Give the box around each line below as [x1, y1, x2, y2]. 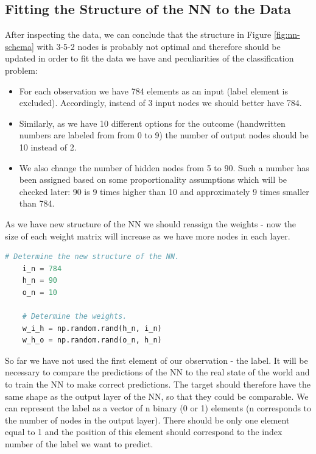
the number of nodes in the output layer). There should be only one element [5, 413, 290, 426]
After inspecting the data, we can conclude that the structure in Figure [5, 28, 272, 41]
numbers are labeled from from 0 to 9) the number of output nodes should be [19, 129, 309, 141]
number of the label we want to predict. [5, 438, 153, 450]
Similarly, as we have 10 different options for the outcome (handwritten [19, 116, 286, 129]
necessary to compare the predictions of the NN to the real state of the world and [5, 366, 310, 378]
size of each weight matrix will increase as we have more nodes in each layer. [5, 229, 290, 242]
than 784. [19, 197, 55, 210]
